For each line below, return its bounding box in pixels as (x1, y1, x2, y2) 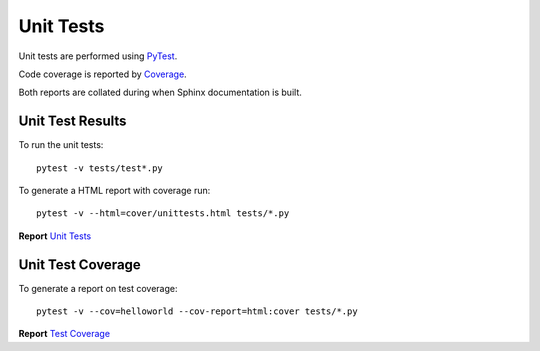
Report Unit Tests (18, 230, 92, 242)
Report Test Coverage (18, 328, 110, 340)
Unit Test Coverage (18, 256, 142, 273)
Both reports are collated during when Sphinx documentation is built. (18, 86, 302, 99)
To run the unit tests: (18, 139, 104, 151)
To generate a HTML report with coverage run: (18, 185, 211, 197)
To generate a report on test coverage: (18, 282, 179, 294)
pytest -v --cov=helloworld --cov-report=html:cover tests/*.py (36, 306, 359, 317)
